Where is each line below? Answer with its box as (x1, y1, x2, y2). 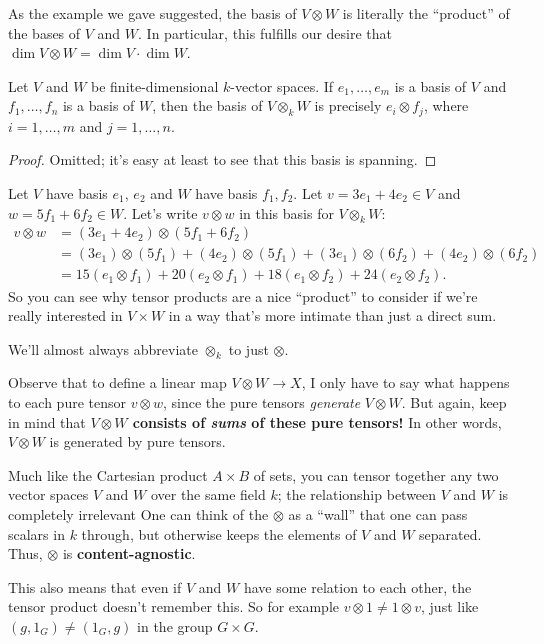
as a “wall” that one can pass (288, 504, 468, 525)
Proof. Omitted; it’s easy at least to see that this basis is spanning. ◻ (8, 149, 437, 170)
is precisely (314, 95, 382, 116)
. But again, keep (401, 392, 507, 413)
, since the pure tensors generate (163, 392, 361, 413)
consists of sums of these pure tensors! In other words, (132, 411, 502, 432)
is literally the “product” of (342, 3, 510, 23)
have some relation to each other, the (243, 576, 472, 597)
